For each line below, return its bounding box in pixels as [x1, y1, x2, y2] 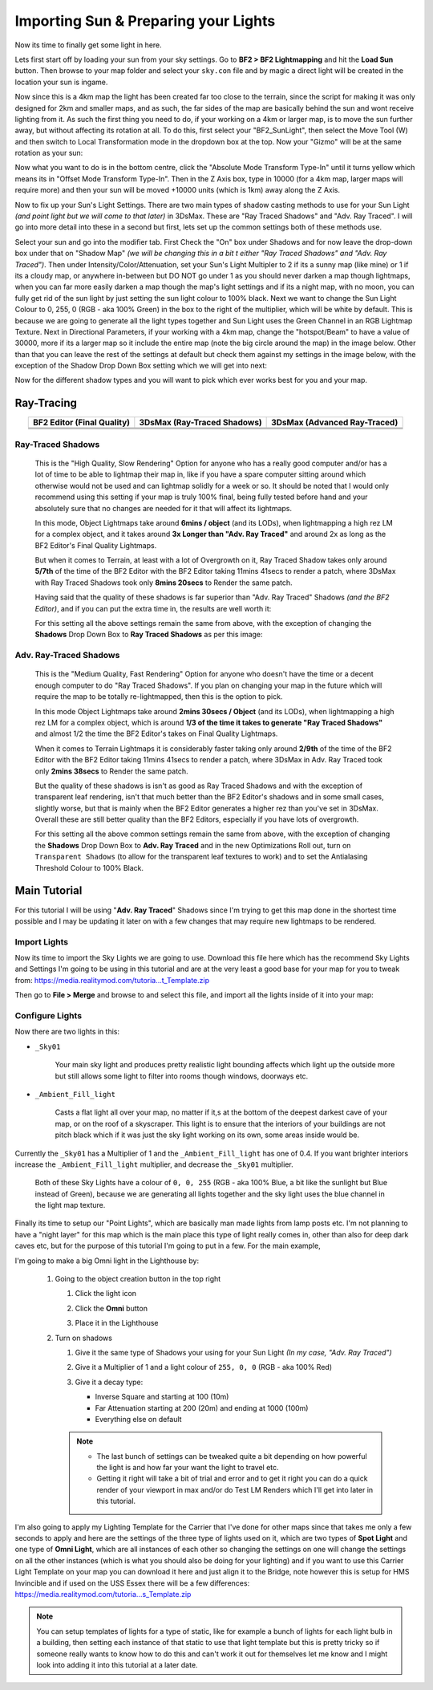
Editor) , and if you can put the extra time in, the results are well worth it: [34, 603, 272, 613]
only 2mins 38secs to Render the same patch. [34, 766, 188, 776]
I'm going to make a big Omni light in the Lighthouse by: [14, 1256, 200, 1265]
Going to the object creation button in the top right [55, 1274, 221, 1284]
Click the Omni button [75, 1303, 148, 1313]
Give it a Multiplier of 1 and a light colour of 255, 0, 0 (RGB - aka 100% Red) [75, 1363, 333, 1372]
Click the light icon [75, 1289, 136, 1298]
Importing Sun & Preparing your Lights [14, 12, 276, 30]
